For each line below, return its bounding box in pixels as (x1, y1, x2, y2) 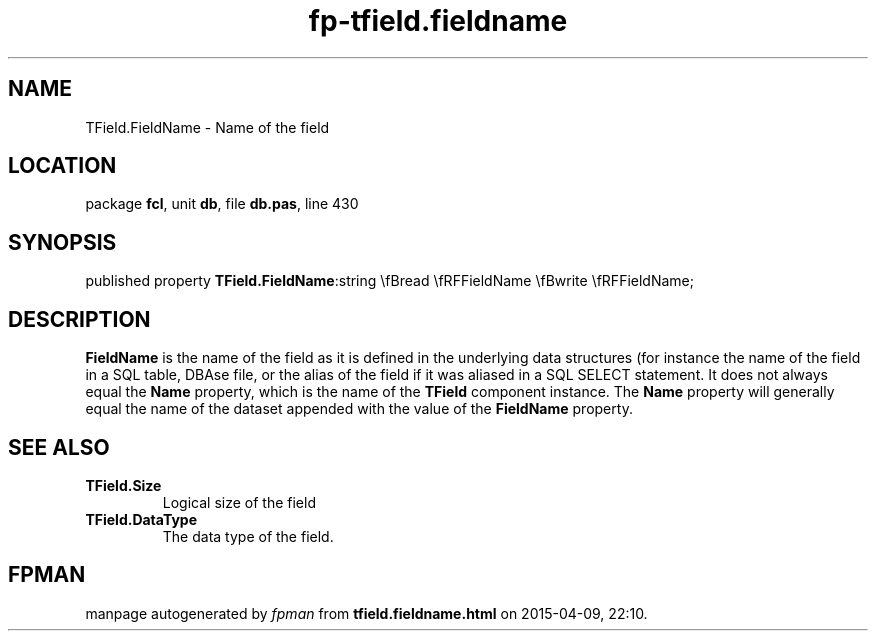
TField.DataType (85, 510, 198, 528)
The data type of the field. (162, 527, 334, 545)
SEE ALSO (8, 434, 110, 460)
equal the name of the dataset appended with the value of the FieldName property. (85, 400, 633, 418)
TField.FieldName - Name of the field (85, 118, 330, 136)
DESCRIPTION (8, 306, 151, 332)
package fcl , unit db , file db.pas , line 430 (85, 195, 359, 213)
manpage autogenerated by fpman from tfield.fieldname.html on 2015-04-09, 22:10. (85, 604, 648, 622)
